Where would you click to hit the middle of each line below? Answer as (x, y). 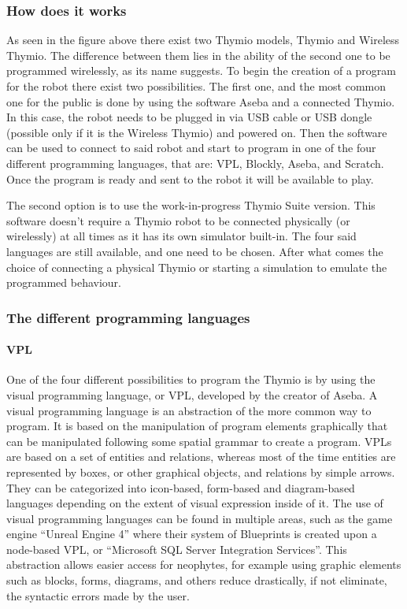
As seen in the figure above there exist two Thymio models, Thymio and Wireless (203, 40)
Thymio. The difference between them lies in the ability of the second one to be (198, 55)
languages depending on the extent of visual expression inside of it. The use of (195, 503)
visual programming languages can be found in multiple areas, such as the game (200, 518)
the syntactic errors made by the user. (98, 595)
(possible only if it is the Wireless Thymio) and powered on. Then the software (197, 132)
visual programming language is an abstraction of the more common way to (189, 410)
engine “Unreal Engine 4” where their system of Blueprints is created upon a (192, 534)
